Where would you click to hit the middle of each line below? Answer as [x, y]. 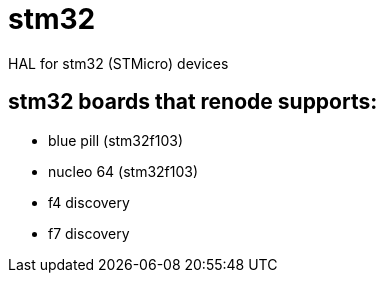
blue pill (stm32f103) [116, 140]
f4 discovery [89, 202]
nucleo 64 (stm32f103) [123, 171]
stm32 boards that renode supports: [193, 102]
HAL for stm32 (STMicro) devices [118, 63]
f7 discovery [89, 233]
